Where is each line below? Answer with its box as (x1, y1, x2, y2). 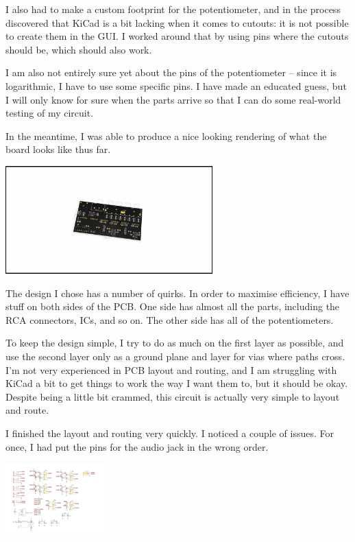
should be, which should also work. (5, 42, 152, 56)
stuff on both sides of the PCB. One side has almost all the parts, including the (5, 299, 340, 314)
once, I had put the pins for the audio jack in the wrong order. (5, 439, 269, 453)
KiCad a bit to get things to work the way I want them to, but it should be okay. (5, 376, 348, 390)
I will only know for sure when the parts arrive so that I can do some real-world (5, 92, 341, 106)
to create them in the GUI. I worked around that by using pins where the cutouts (5, 29, 349, 43)
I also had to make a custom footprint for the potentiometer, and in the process (5, 2, 341, 16)
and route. (5, 403, 49, 417)
